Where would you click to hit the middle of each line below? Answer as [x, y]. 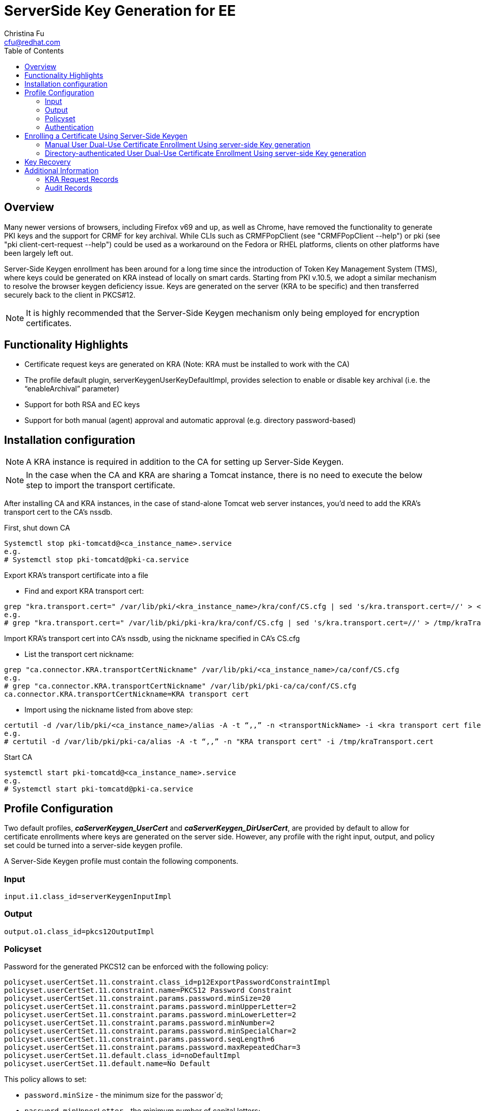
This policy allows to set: [45, 1079]
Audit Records [69, 188]
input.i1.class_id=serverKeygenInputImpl [88, 896]
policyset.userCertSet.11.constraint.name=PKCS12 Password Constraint [148, 990]
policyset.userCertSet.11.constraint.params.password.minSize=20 [137, 999]
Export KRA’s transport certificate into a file [76, 575]
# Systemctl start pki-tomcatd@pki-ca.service [99, 789]
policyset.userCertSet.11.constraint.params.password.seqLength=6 [140, 1039]
